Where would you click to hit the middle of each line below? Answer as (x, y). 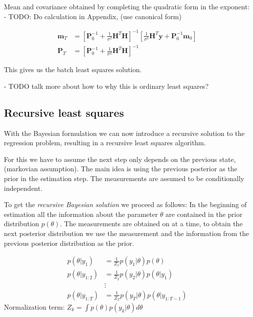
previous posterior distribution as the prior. (69, 243)
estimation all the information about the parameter (81, 214)
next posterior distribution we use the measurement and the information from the (126, 233)
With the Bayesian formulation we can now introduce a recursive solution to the (124, 133)
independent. (23, 188)
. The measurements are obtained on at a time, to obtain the (151, 224)
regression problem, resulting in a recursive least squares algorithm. (105, 143)
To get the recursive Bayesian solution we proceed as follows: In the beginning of (126, 204)
